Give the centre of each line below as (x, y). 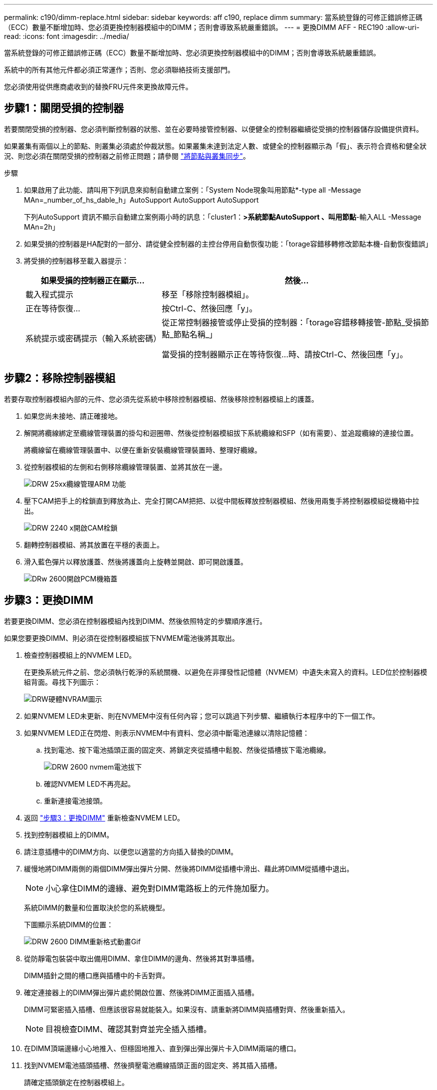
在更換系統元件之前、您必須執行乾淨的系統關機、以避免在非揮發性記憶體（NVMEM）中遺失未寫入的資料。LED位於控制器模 (226, 672)
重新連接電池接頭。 (75, 801)
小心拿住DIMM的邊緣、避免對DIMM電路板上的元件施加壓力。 (160, 888)
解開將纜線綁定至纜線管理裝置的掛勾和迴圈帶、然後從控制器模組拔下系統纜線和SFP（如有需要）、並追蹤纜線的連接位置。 (221, 433)
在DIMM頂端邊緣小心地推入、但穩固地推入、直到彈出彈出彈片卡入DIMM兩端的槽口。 (162, 1048)
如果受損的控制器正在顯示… (93, 280)
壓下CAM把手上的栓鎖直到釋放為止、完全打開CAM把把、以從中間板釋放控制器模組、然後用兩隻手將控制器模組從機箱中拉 (222, 501)
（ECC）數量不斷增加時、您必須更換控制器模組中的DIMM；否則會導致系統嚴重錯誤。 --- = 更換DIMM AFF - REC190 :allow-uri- (212, 27)
